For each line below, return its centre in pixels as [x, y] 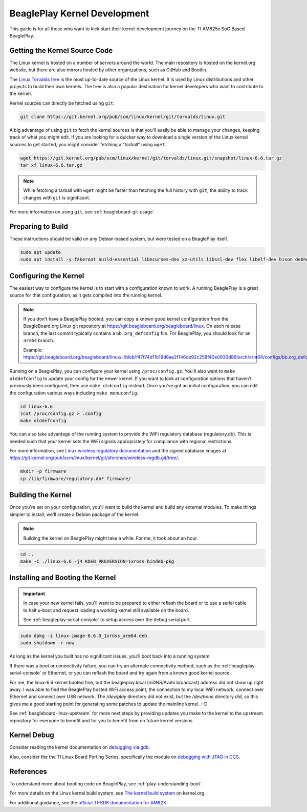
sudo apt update [41, 252]
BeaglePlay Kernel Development [79, 13]
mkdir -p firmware [43, 471]
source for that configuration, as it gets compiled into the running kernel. [86, 295]
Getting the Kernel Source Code [61, 51]
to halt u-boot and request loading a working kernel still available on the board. [106, 610]
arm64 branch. [39, 341]
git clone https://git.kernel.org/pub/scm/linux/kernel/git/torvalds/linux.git [123, 116]
